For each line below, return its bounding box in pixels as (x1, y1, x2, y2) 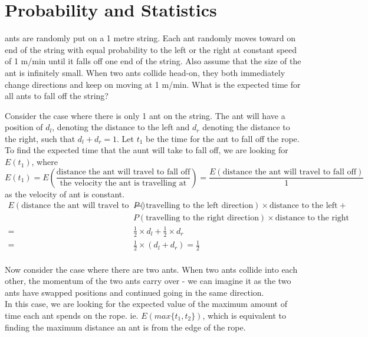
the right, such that (5, 132, 75, 144)
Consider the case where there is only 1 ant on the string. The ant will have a (5, 109, 285, 121)
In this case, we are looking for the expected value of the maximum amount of (5, 298, 287, 310)
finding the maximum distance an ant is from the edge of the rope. (5, 321, 246, 333)
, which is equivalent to (202, 309, 287, 322)
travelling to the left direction (146, 201, 254, 210)
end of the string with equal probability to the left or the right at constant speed (5, 43, 297, 55)
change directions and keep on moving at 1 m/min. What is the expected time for (5, 78, 301, 90)
